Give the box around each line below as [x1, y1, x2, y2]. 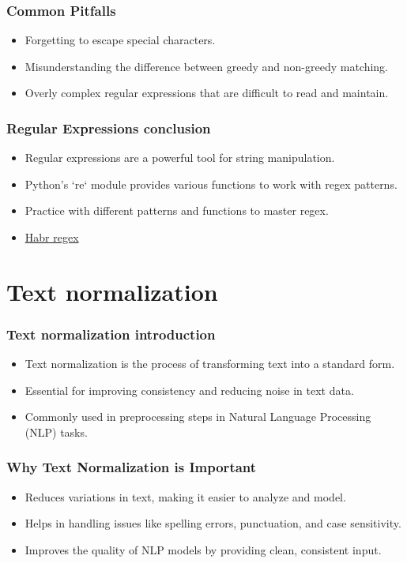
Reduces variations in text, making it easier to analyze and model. [24, 488, 346, 505]
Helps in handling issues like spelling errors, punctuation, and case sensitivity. [24, 515, 401, 531]
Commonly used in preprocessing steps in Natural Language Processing [24, 408, 371, 425]
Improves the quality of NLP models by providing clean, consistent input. [24, 541, 382, 557]
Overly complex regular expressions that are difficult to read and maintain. [24, 84, 389, 101]
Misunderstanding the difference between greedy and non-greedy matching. [24, 58, 389, 74]
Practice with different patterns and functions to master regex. [24, 202, 329, 219]
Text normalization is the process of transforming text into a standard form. [24, 355, 395, 372]
